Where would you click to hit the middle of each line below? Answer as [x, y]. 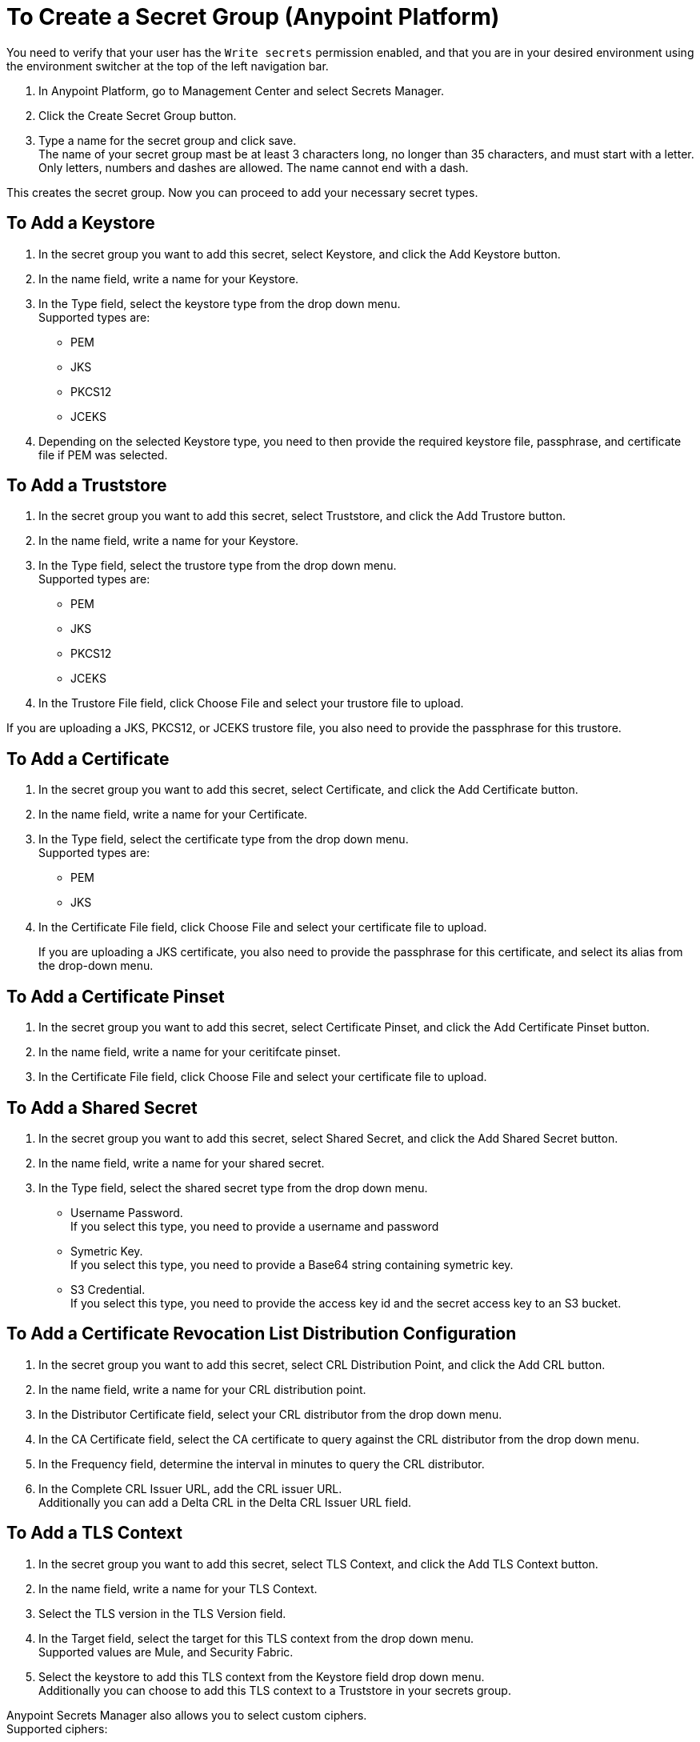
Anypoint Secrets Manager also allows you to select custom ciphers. [187, 1715]
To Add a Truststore [87, 486]
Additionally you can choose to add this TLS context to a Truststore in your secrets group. [275, 1690]
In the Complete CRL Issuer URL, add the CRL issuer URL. [190, 1488]
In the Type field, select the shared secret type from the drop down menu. [233, 1187]
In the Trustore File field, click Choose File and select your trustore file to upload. [251, 703]
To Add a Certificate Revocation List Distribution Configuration [262, 1334]
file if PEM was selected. [103, 455]
